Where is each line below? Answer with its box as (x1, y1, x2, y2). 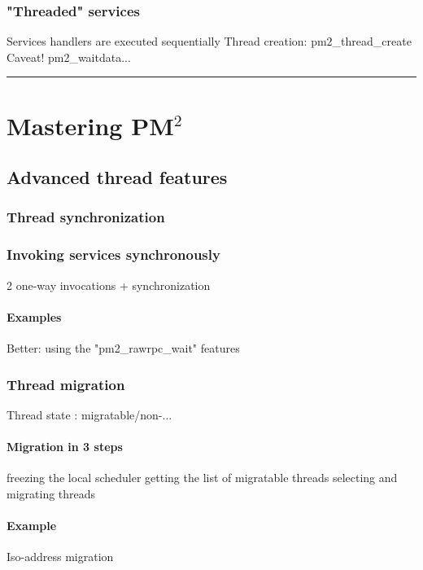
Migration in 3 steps (7, 438, 123, 455)
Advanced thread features (7, 164, 228, 190)
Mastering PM (7, 108, 174, 142)
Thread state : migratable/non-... (7, 406, 172, 423)
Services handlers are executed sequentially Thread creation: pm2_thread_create (7, 33, 412, 50)
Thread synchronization (7, 207, 165, 227)
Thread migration (7, 374, 125, 394)
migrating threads (7, 484, 96, 502)
